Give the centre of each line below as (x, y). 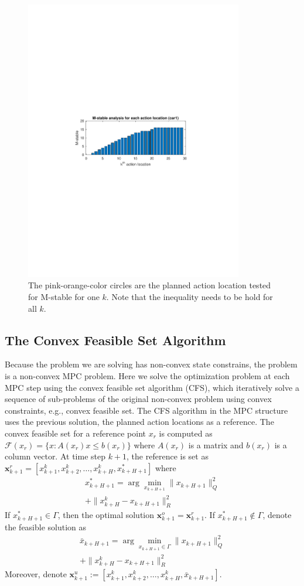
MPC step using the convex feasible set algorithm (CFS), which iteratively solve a (152, 387)
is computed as (186, 433)
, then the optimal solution (106, 515)
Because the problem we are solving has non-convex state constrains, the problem (151, 364)
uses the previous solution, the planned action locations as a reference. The (139, 422)
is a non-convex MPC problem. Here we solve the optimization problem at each (147, 375)
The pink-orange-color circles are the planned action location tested (150, 285)
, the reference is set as (168, 456)
